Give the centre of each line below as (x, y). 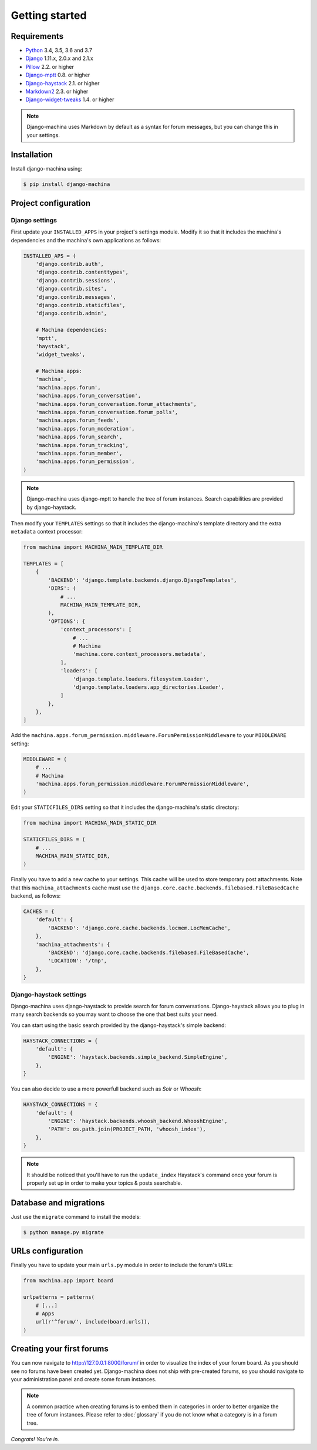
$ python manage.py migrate (63, 1232)
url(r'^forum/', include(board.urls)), (93, 1322)
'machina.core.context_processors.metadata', (139, 654)
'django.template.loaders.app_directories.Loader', (149, 687)
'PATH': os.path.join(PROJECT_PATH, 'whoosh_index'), (127, 1129)
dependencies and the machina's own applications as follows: (86, 240)
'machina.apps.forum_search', (79, 437)
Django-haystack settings (49, 994)
